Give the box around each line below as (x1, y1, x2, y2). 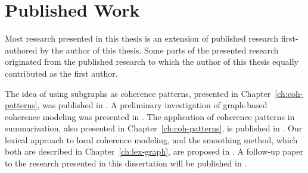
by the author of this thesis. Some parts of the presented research (40, 43, 279, 56)
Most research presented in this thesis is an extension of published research (5, 32, 279, 45)
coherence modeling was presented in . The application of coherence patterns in (5, 110, 295, 122)
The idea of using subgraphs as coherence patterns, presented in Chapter (5, 87, 271, 99)
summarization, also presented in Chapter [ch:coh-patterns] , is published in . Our (5, 122, 303, 134)
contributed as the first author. (5, 67, 118, 79)
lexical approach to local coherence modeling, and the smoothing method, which (5, 133, 298, 146)
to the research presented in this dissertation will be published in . (5, 157, 247, 169)
